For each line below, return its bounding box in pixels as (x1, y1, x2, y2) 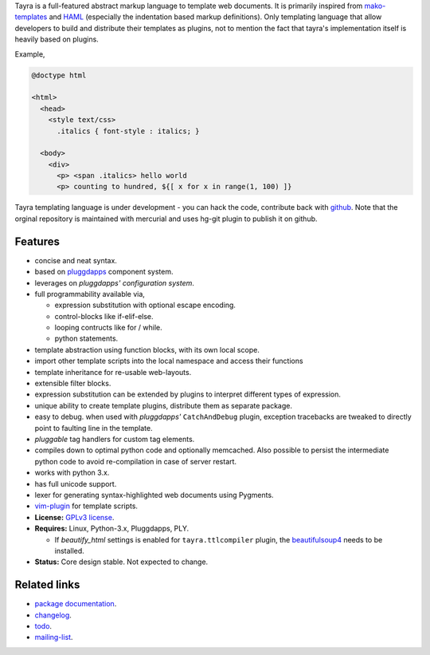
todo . (34, 621, 52, 630)
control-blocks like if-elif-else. (54, 311, 154, 321)
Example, (14, 49, 45, 59)
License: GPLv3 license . (34, 512, 115, 522)
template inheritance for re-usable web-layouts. (34, 367, 192, 377)
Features (14, 235, 60, 248)
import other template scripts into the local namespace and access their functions (34, 356, 303, 366)
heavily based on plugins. (14, 34, 99, 44)
